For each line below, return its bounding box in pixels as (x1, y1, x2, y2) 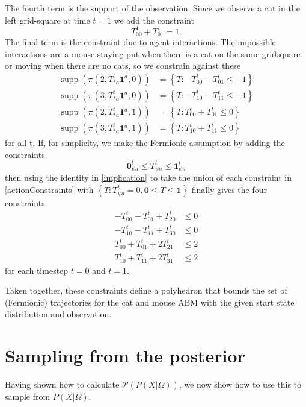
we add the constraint (114, 13, 194, 26)
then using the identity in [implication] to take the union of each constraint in (5, 171, 292, 184)
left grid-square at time (5, 13, 90, 26)
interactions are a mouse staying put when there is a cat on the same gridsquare (5, 47, 301, 60)
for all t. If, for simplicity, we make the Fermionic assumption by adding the (5, 136, 285, 149)
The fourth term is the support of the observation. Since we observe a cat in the (5, 2, 300, 14)
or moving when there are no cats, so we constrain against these (5, 59, 241, 72)
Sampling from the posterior (5, 343, 245, 368)
